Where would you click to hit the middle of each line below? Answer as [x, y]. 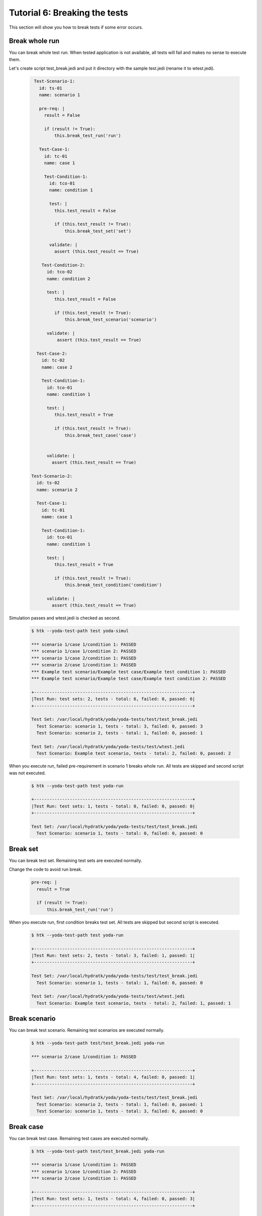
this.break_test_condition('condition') [113, 585]
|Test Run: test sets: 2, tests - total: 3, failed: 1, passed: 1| [113, 955]
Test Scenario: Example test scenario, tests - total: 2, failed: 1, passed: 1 [134, 1003]
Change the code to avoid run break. [46, 869]
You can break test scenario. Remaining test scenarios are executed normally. [87, 1030]
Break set [24, 849]
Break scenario [32, 1019]
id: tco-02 [60, 272]
